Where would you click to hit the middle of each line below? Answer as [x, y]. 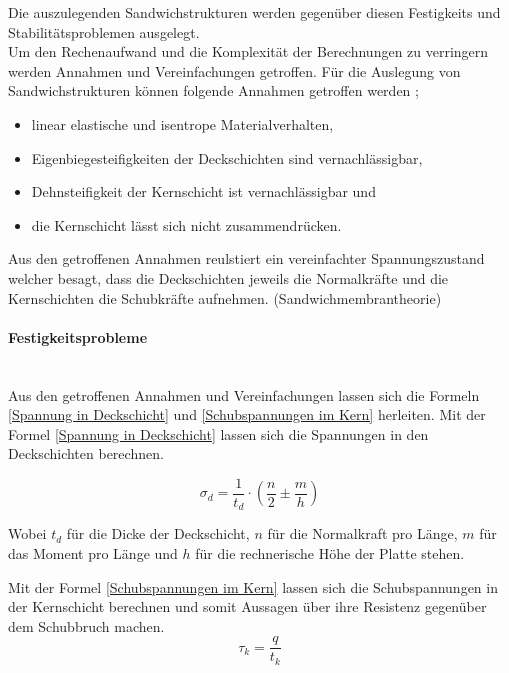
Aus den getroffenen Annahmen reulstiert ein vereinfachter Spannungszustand [246, 258]
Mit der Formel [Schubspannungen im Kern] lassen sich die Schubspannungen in [253, 586]
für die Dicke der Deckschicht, [158, 533]
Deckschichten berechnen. [86, 453]
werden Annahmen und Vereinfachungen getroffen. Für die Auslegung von [234, 70]
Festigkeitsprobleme [78, 336]
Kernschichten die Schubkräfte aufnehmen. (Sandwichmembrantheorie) [225, 297]
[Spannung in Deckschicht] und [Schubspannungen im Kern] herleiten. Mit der [247, 414]
